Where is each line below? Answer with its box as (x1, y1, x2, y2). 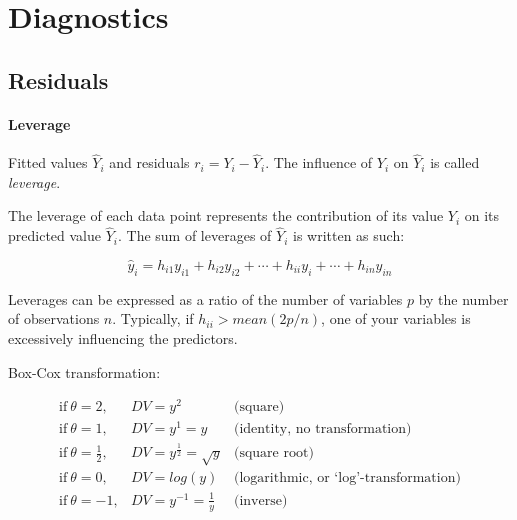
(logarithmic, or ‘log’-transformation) (233, 471, 461, 486)
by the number (418, 288, 509, 309)
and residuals (109, 152, 190, 173)
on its (464, 205, 500, 226)
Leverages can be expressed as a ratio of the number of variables (8, 288, 403, 309)
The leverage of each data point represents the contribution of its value (8, 205, 444, 226)
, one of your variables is (321, 308, 471, 329)
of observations (8, 308, 100, 329)
